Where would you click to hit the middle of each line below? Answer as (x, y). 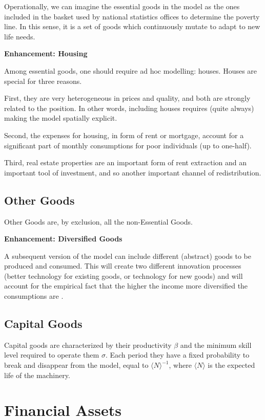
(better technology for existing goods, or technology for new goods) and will (124, 275)
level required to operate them (52, 355)
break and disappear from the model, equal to (76, 365)
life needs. (20, 36)
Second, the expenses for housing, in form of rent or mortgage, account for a (124, 135)
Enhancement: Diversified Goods (63, 239)
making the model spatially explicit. (61, 118)
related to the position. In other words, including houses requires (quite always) (129, 108)
